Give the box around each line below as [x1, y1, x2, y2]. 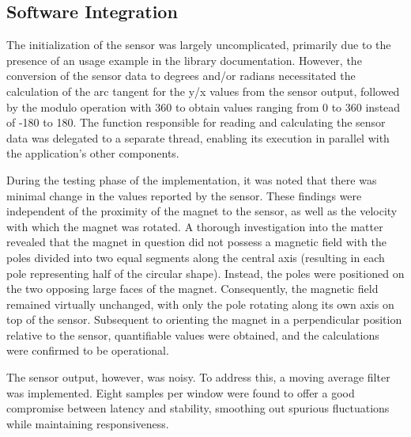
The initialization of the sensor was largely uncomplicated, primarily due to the [6, 36, 391, 53]
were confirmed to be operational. [6, 342, 169, 359]
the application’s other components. [6, 145, 179, 161]
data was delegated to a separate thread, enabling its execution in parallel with [6, 129, 390, 146]
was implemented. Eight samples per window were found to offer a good [6, 384, 355, 401]
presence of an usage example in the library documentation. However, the [6, 51, 362, 68]
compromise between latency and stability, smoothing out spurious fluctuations [6, 400, 390, 416]
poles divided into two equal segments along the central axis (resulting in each [6, 249, 385, 265]
